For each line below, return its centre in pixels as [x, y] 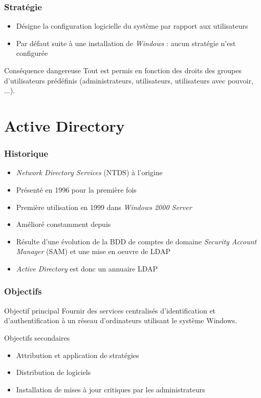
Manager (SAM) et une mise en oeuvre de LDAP [93, 251]
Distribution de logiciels [53, 372]
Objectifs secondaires [37, 337]
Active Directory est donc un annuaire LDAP [87, 268]
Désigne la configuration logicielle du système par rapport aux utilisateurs [132, 26]
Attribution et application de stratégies [78, 355]
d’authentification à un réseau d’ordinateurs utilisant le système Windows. [121, 320]
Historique [26, 153]
